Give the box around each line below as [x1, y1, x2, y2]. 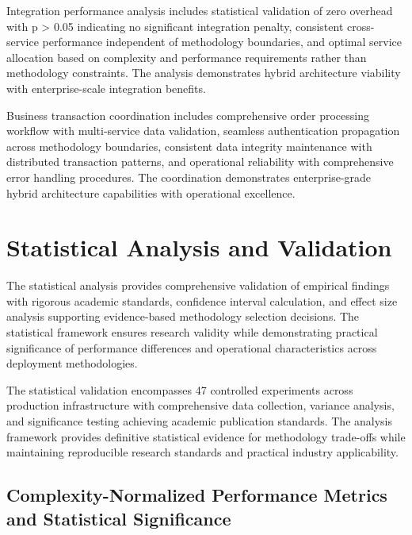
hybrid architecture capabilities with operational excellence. [6, 184, 296, 201]
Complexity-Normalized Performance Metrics [6, 483, 387, 507]
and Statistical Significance [6, 506, 231, 530]
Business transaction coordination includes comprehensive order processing [6, 106, 369, 123]
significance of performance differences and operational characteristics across [6, 339, 377, 356]
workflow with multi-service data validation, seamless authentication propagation [6, 122, 400, 139]
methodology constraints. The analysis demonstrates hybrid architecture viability [6, 64, 401, 81]
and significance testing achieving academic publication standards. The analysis [6, 413, 393, 429]
